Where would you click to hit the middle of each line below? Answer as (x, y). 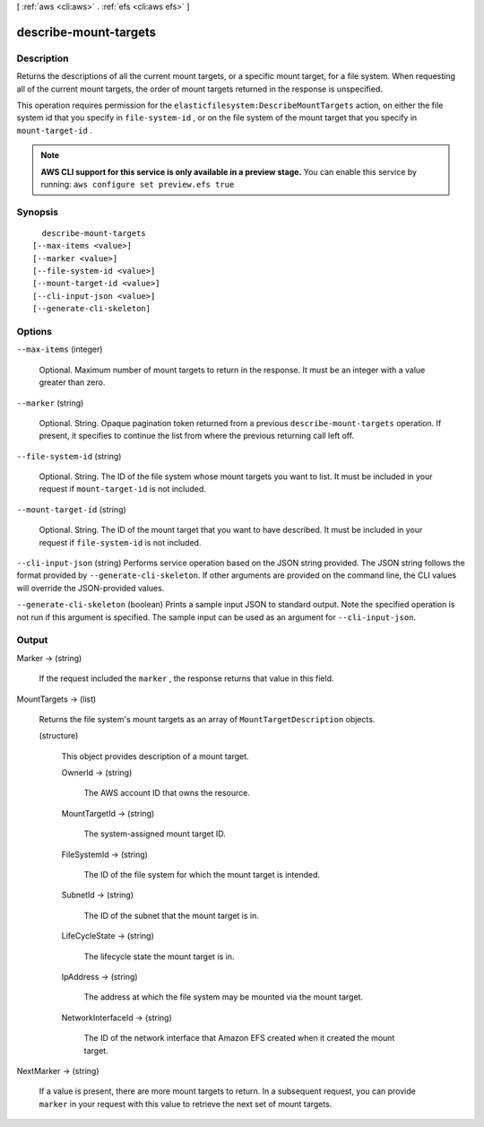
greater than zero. (72, 382)
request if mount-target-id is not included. (122, 489)
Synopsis (37, 212)
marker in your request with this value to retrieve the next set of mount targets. (186, 1104)
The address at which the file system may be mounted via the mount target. (223, 997)
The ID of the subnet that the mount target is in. (172, 915)
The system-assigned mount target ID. (155, 834)
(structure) (59, 736)
